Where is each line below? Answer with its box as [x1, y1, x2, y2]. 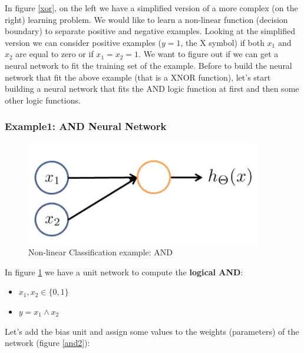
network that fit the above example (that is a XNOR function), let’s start [5, 71, 271, 83]
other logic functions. [5, 94, 81, 106]
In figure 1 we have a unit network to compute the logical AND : [5, 265, 243, 278]
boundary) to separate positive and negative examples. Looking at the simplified [5, 25, 295, 37]
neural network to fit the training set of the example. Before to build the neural [5, 59, 292, 71]
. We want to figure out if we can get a [138, 48, 279, 60]
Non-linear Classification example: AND [28, 246, 173, 258]
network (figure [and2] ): [5, 337, 90, 349]
